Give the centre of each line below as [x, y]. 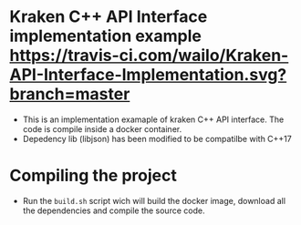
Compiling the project [93, 176]
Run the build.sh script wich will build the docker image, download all [154, 200]
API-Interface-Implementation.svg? [148, 75]
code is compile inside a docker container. [102, 128]
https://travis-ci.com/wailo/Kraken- [149, 56]
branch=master [70, 94]
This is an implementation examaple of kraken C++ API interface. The [153, 119]
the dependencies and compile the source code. [114, 210]
